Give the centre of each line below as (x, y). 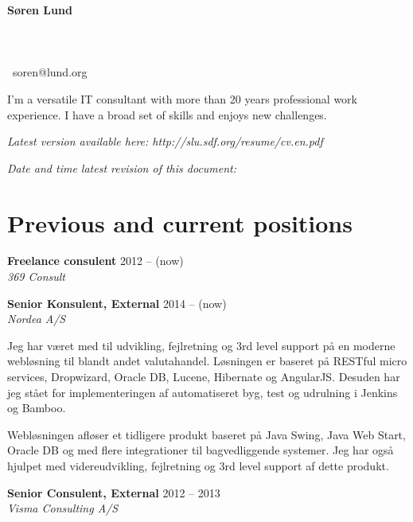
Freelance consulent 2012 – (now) (95, 261)
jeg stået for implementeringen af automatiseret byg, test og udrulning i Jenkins (203, 392)
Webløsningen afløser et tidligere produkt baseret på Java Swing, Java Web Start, (206, 434)
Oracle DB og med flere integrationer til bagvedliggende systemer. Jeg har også (201, 450)
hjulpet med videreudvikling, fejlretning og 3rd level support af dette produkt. (198, 466)
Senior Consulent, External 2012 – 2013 (114, 492)
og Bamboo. (37, 408)
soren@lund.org (50, 72)
